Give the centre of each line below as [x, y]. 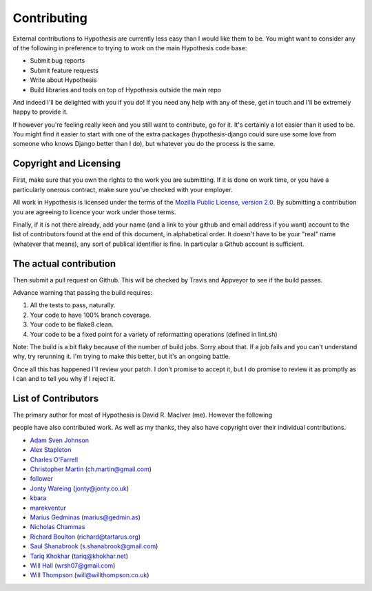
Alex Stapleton [51, 450]
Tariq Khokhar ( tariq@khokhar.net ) [79, 556]
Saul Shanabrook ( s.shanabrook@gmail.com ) [94, 546]
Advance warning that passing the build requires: [83, 292]
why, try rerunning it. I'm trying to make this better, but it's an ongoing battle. [122, 356]
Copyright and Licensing [67, 164]
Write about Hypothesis [63, 80]
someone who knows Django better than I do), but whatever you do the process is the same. [144, 144]
